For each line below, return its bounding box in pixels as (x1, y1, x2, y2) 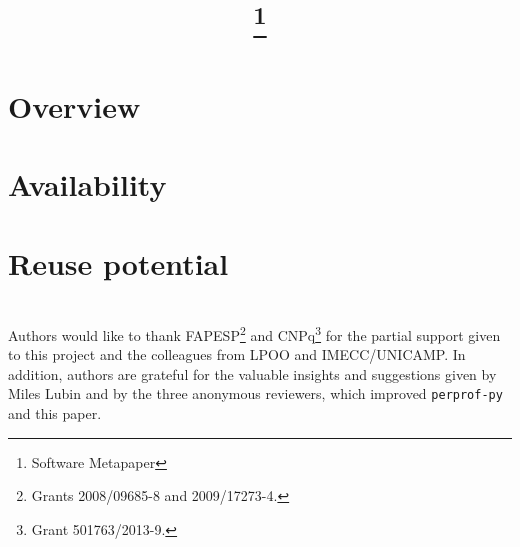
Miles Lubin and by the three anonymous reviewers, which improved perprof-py (8, 383, 503, 404)
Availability (8, 164, 167, 205)
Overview (8, 85, 141, 126)
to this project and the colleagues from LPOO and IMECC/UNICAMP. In (8, 344, 466, 365)
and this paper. (8, 403, 102, 424)
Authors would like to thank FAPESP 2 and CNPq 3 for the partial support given (8, 321, 501, 345)
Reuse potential (8, 242, 229, 283)
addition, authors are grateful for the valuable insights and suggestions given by (8, 363, 497, 384)
